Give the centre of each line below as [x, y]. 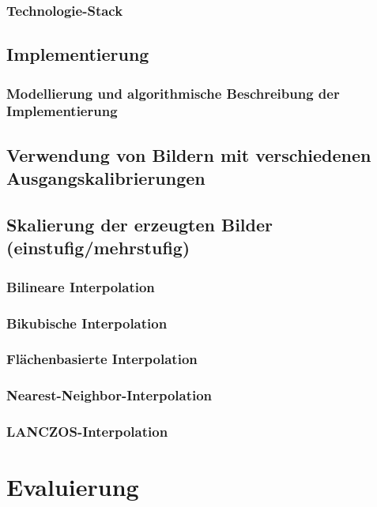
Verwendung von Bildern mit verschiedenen [189, 154]
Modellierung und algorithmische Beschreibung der [173, 93]
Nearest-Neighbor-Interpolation [109, 395]
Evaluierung [73, 487]
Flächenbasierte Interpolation [102, 359]
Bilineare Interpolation [81, 286]
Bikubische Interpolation [87, 323]
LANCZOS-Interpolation [87, 432]
